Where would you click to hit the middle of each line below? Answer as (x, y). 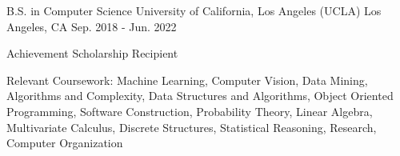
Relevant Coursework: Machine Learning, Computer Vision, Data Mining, (187, 80)
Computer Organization (65, 143)
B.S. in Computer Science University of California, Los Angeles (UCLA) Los (194, 10)
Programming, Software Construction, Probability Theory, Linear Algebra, (190, 111)
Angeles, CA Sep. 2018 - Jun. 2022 (92, 26)
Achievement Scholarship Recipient (92, 53)
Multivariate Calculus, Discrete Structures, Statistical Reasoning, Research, (192, 127)
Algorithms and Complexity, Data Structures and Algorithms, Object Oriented (200, 96)
